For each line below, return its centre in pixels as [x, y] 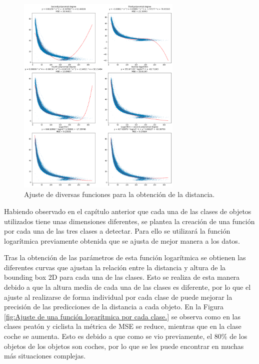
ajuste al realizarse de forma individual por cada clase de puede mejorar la [118, 297]
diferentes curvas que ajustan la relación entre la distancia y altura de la [115, 267]
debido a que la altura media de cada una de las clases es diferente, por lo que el [127, 287]
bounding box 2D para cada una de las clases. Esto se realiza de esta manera [122, 277]
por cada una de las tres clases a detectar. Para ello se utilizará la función [117, 231]
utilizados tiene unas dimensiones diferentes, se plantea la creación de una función [129, 221]
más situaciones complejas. [45, 356]
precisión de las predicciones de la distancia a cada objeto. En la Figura [114, 307]
